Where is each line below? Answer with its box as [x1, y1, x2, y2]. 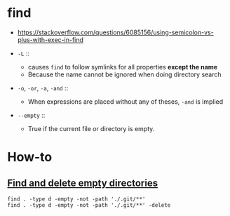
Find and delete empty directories [7, 177, 158, 189]
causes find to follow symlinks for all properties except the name [27, 62, 218, 71]
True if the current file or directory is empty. [27, 124, 155, 133]
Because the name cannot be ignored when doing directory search [27, 70, 222, 79]
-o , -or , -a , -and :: [17, 83, 69, 92]
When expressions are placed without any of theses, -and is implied [27, 97, 224, 106]
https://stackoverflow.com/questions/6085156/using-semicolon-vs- [17, 28, 214, 36]
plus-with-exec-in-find [17, 35, 84, 43]
